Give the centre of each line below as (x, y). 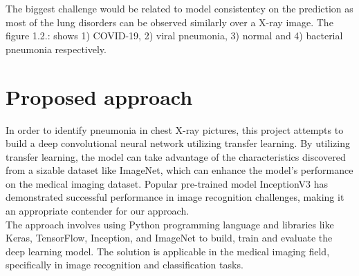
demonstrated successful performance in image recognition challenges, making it (175, 197)
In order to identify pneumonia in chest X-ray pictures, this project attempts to (175, 129)
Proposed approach (99, 96)
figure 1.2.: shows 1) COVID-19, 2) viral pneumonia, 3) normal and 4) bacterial (174, 36)
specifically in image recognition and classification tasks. (125, 265)
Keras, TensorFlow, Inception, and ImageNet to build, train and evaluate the (169, 238)
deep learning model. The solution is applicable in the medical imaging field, (168, 251)
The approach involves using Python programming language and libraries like (170, 224)
